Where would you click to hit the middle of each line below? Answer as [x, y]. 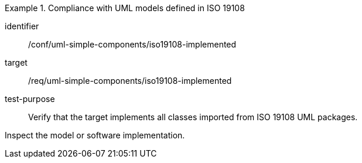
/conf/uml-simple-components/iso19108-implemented [132, 44]
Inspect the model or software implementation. [95, 135]
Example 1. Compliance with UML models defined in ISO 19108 [125, 8]
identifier [22, 26]
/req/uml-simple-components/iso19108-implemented [130, 81]
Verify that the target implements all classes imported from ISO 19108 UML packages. [193, 117]
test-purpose [30, 99]
